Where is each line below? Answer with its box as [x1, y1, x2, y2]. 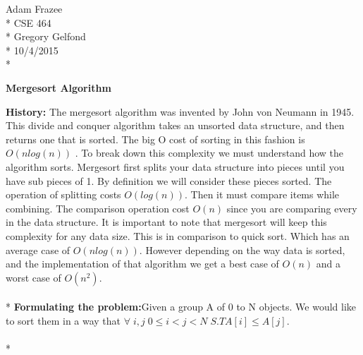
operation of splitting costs [6, 187, 121, 202]
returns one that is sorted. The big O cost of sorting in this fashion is [6, 131, 305, 146]
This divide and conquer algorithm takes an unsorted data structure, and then [6, 118, 345, 133]
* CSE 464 [6, 15, 51, 30]
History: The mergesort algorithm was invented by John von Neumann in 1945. [6, 104, 355, 119]
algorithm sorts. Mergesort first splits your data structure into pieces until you [6, 159, 345, 174]
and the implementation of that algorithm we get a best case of [6, 256, 279, 271]
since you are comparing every [226, 200, 357, 215]
